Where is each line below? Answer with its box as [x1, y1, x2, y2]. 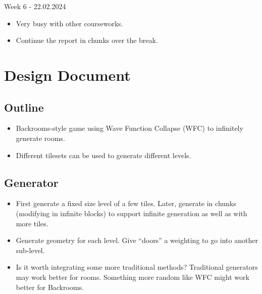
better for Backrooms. [16, 281, 84, 292]
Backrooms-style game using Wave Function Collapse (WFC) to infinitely [16, 123, 243, 133]
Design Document [4, 64, 131, 85]
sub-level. [16, 244, 45, 255]
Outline [4, 99, 44, 115]
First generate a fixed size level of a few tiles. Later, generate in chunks [16, 198, 236, 209]
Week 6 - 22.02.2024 [4, 1, 66, 11]
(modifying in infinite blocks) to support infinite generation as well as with [16, 208, 247, 218]
